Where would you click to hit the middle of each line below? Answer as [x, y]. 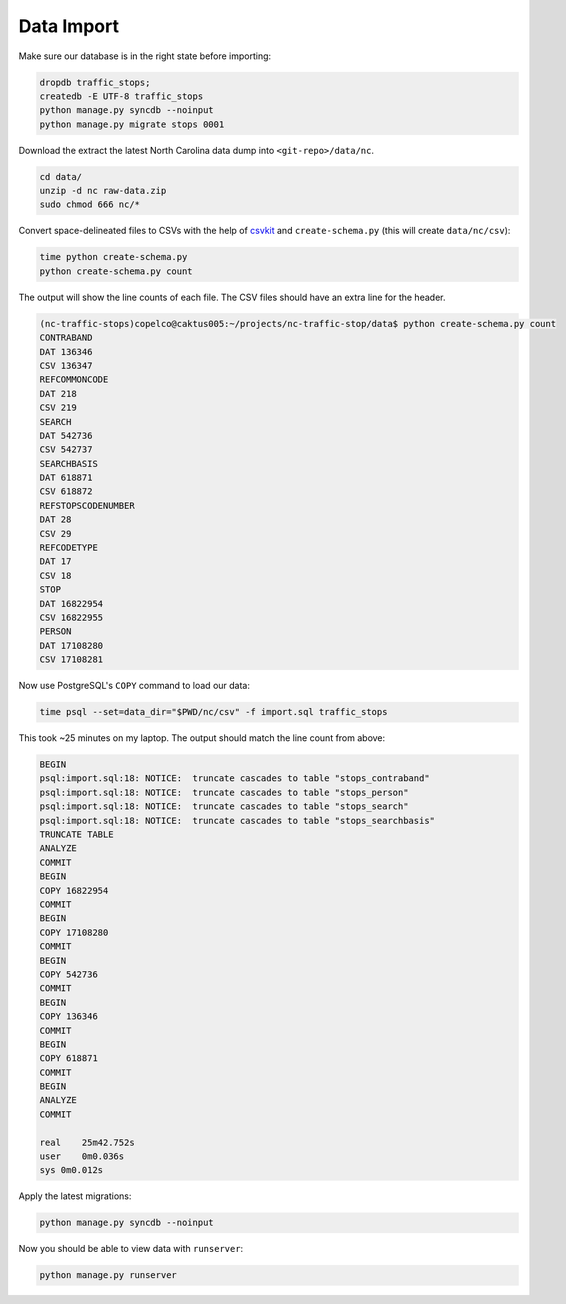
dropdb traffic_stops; [95, 82]
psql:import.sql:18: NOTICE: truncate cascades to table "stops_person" [224, 792]
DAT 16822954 [71, 603]
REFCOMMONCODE [74, 379]
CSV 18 [55, 575]
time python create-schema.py [113, 257]
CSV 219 [58, 408]
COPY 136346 [69, 1016]
